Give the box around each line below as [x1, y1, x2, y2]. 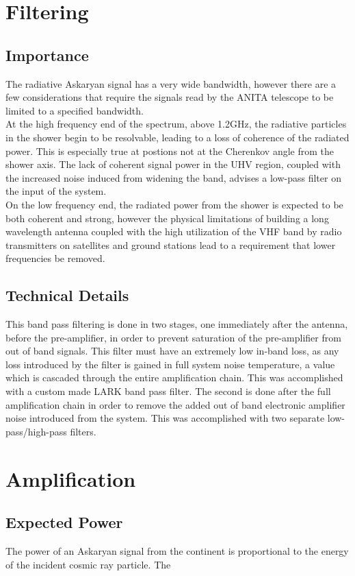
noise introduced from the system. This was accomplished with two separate [5, 411, 325, 425]
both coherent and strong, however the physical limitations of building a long [5, 211, 329, 225]
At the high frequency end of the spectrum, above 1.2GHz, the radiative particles [5, 117, 347, 131]
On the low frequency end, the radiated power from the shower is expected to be [5, 197, 343, 211]
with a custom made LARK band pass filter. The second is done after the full [5, 384, 331, 398]
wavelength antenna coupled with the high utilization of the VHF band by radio [5, 224, 342, 239]
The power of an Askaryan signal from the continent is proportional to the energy [5, 544, 349, 558]
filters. [70, 424, 96, 438]
